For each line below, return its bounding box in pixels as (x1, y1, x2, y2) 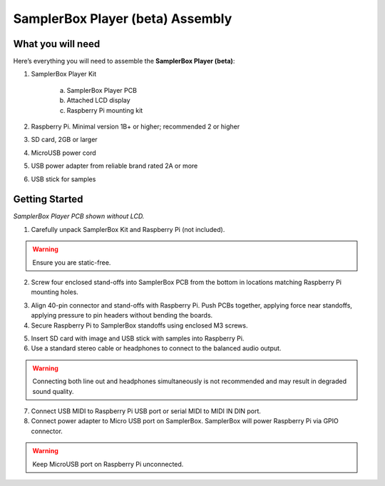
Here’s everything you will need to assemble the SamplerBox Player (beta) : (13, 57, 235, 66)
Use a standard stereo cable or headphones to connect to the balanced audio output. (31, 344, 282, 353)
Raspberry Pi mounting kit (66, 106, 143, 114)
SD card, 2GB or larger (31, 136, 98, 144)
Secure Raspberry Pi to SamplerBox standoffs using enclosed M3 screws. (31, 321, 248, 330)
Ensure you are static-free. (32, 258, 111, 267)
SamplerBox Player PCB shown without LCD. (13, 212, 145, 221)
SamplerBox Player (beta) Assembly (13, 11, 232, 26)
